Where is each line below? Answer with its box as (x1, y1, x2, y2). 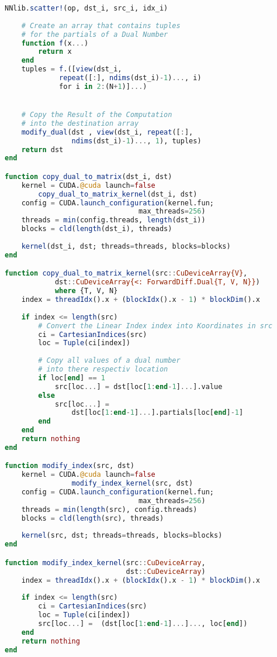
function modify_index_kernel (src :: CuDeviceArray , (5, 558, 206, 567)
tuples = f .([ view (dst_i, (21, 65, 122, 74)
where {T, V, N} (54, 287, 118, 295)
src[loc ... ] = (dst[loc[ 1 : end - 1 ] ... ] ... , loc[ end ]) (38, 619, 248, 628)
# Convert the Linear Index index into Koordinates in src (38, 321, 273, 330)
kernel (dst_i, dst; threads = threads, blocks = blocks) (21, 242, 231, 250)
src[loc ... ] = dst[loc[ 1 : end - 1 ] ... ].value (54, 382, 223, 391)
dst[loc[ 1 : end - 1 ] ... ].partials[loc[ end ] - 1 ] (71, 408, 244, 417)
